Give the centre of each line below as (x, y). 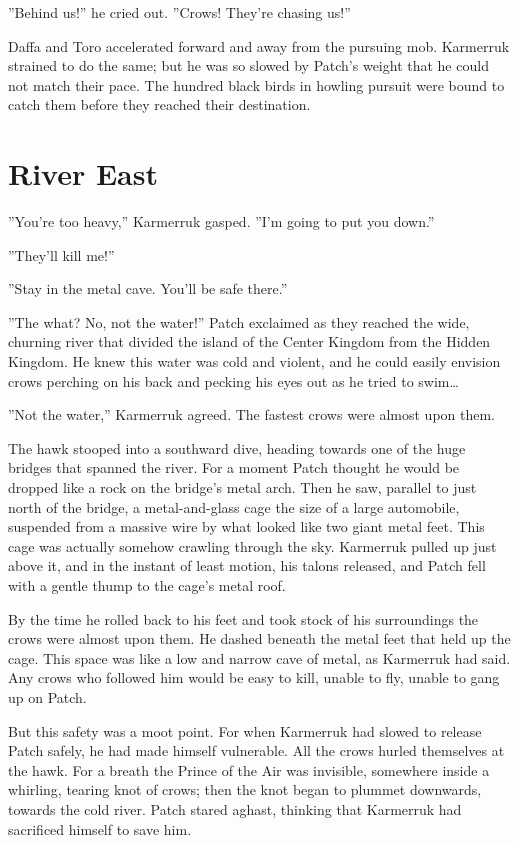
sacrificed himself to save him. (100, 828)
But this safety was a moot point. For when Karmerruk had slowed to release (245, 730)
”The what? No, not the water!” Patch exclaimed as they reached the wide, (239, 321)
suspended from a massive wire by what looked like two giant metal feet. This (246, 526)
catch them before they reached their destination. (159, 104)
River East (83, 173)
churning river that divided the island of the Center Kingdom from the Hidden (249, 341)
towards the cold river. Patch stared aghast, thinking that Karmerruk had (235, 808)
